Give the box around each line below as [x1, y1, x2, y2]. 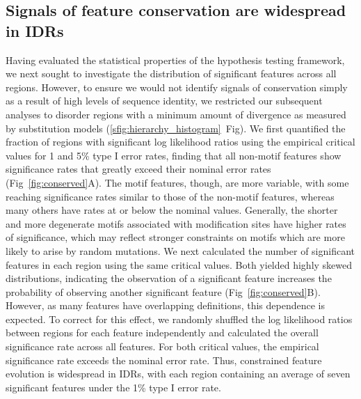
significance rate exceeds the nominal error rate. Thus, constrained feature [6, 352, 322, 367]
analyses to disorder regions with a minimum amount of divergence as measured [6, 107, 346, 121]
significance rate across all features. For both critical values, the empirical [6, 339, 319, 354]
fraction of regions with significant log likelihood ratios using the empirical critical [6, 134, 355, 149]
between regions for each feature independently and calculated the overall [6, 325, 319, 340]
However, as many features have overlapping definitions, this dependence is [6, 298, 325, 313]
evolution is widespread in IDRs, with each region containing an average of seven [6, 366, 351, 381]
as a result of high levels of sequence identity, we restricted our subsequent [6, 93, 323, 108]
